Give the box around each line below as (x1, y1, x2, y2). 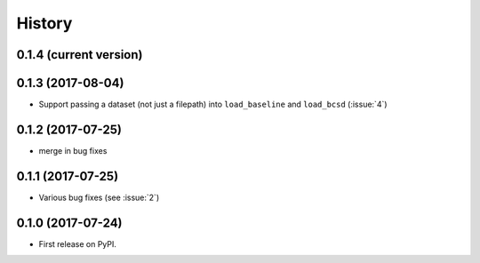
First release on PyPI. (38, 238, 117, 249)
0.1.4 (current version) (16, 47, 143, 62)
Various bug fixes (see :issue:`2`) (38, 192, 160, 203)
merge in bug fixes (38, 145, 108, 155)
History (16, 13, 73, 33)
